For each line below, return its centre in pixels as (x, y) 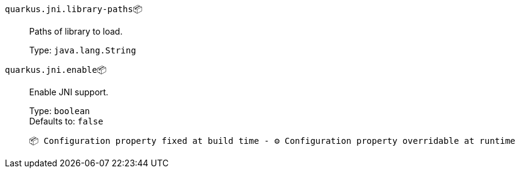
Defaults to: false (66, 121)
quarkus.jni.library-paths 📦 (74, 9)
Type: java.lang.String (83, 50)
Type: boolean (60, 111)
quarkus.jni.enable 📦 (56, 70)
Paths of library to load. (76, 31)
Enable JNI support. (69, 92)
